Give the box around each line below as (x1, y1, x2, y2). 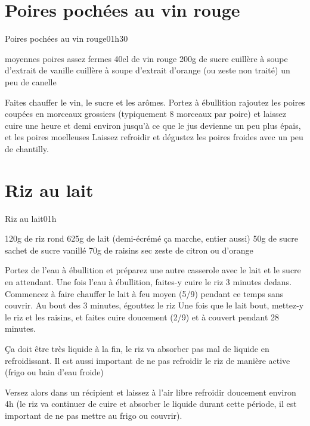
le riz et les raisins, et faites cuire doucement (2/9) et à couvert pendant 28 (5, 310, 280, 323)
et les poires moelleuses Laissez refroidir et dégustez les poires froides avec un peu (5, 131, 303, 143)
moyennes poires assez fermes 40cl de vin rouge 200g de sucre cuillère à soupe (5, 52, 288, 64)
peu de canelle (5, 75, 57, 88)
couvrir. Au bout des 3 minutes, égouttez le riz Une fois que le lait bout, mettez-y (5, 299, 304, 311)
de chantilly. (5, 142, 49, 155)
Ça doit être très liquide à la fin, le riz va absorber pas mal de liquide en (5, 342, 269, 354)
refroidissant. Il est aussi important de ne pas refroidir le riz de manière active (5, 354, 290, 366)
